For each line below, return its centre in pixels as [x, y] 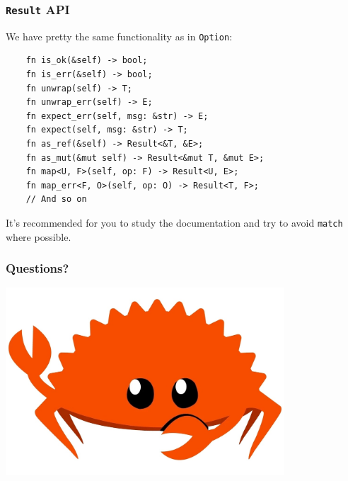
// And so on [56, 199]
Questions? [37, 268]
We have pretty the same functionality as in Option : [119, 36]
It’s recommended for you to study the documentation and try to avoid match [174, 222]
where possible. [39, 236]
